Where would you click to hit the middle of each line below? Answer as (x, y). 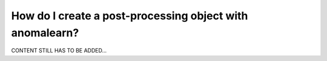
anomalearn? (45, 33)
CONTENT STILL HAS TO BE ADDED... (59, 51)
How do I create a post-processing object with (130, 16)
